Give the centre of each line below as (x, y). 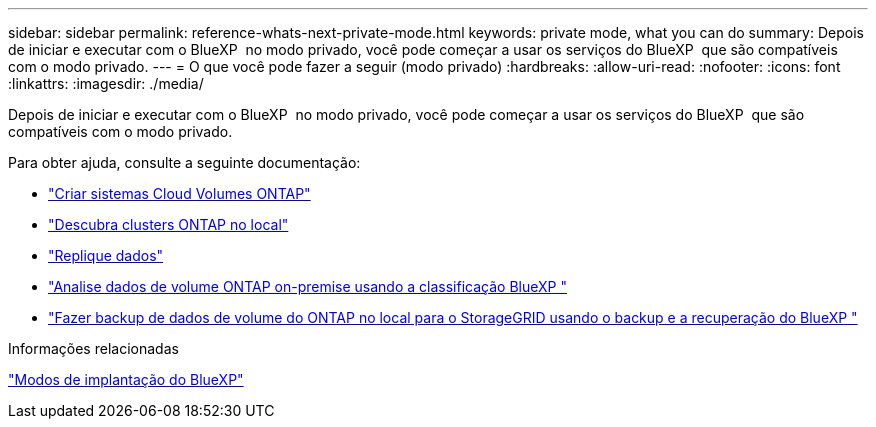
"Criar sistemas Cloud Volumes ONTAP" (179, 193)
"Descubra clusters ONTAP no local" (168, 224)
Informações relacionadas (93, 348)
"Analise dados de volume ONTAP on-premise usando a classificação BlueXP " (307, 286)
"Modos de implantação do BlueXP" (126, 379)
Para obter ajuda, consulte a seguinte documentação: (184, 162)
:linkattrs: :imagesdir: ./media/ (106, 83)
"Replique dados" (106, 255)
